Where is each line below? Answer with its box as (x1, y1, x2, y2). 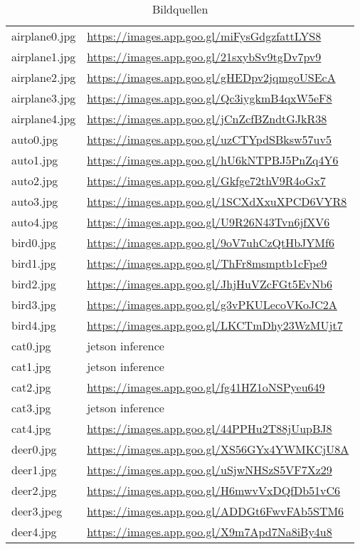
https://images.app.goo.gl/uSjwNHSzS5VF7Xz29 (87, 461, 332, 478)
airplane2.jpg (11, 69, 76, 85)
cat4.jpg (11, 420, 51, 436)
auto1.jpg (11, 152, 58, 168)
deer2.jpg (11, 482, 57, 498)
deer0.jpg (11, 441, 57, 457)
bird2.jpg (11, 276, 56, 292)
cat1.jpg (11, 358, 51, 375)
